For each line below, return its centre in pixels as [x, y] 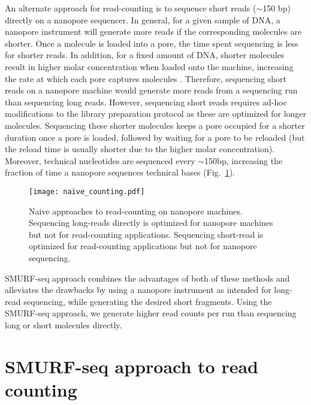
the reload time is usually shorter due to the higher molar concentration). [140, 149]
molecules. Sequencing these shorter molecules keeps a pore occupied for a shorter [155, 125]
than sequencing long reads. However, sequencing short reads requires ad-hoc [146, 102]
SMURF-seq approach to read [132, 366]
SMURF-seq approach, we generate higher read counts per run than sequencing [151, 313]
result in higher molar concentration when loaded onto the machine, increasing [149, 66]
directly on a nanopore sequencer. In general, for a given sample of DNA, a [143, 19]
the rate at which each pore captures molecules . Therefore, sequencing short [146, 78]
